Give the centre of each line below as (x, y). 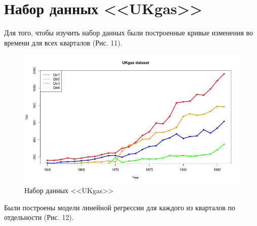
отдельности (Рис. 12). (39, 217)
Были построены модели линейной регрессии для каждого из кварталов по (120, 207)
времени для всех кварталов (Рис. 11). (63, 42)
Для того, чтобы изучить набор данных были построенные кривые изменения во (129, 33)
